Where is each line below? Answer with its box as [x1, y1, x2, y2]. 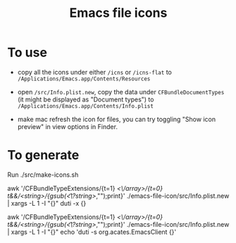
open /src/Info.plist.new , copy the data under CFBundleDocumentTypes [17, 87, 225, 96]
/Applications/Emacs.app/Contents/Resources [17, 75, 151, 82]
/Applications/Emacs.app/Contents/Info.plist [17, 102, 154, 110]
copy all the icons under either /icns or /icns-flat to [17, 68, 173, 76]
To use [7, 44, 48, 61]
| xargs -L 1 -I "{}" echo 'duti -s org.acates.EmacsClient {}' [7, 228, 177, 236]
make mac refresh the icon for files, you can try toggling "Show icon [17, 115, 216, 123]
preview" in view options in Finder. [17, 122, 118, 131]
